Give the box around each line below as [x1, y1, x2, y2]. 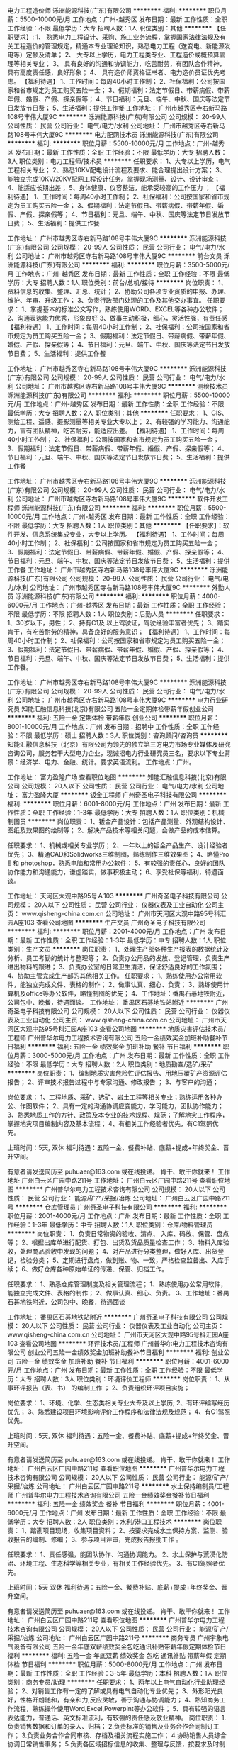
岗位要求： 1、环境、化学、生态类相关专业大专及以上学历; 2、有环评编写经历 [7, 1399, 230, 1407]
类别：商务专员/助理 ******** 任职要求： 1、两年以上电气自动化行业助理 [7, 1678, 220, 1686]
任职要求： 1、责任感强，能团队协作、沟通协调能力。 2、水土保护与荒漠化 [7, 1550, 222, 1559]
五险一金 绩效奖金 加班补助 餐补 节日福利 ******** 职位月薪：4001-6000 [15, 1357, 229, 1365]
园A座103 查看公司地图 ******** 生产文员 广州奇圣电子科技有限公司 [7, 918, 206, 927]
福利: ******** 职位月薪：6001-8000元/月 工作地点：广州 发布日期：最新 [7, 800, 222, 808]
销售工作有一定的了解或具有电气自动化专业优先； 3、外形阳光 [38, 1687, 217, 1695]
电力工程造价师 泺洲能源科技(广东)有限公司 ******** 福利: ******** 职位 [7, 6, 221, 14]
